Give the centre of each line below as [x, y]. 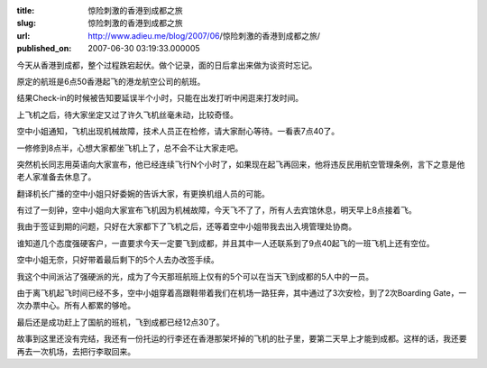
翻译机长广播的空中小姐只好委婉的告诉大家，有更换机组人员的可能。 [143, 193]
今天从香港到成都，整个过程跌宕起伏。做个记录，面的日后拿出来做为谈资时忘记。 [167, 65]
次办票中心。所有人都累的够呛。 [76, 306]
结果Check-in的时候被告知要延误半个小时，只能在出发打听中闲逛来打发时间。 [160, 98]
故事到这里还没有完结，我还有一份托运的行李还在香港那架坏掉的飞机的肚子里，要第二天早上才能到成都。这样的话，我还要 [242, 339]
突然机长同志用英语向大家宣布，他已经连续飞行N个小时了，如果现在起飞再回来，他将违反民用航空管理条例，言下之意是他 [241, 164]
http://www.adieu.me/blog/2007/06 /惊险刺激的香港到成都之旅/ [204, 35]
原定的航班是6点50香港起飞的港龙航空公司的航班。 [111, 81]
